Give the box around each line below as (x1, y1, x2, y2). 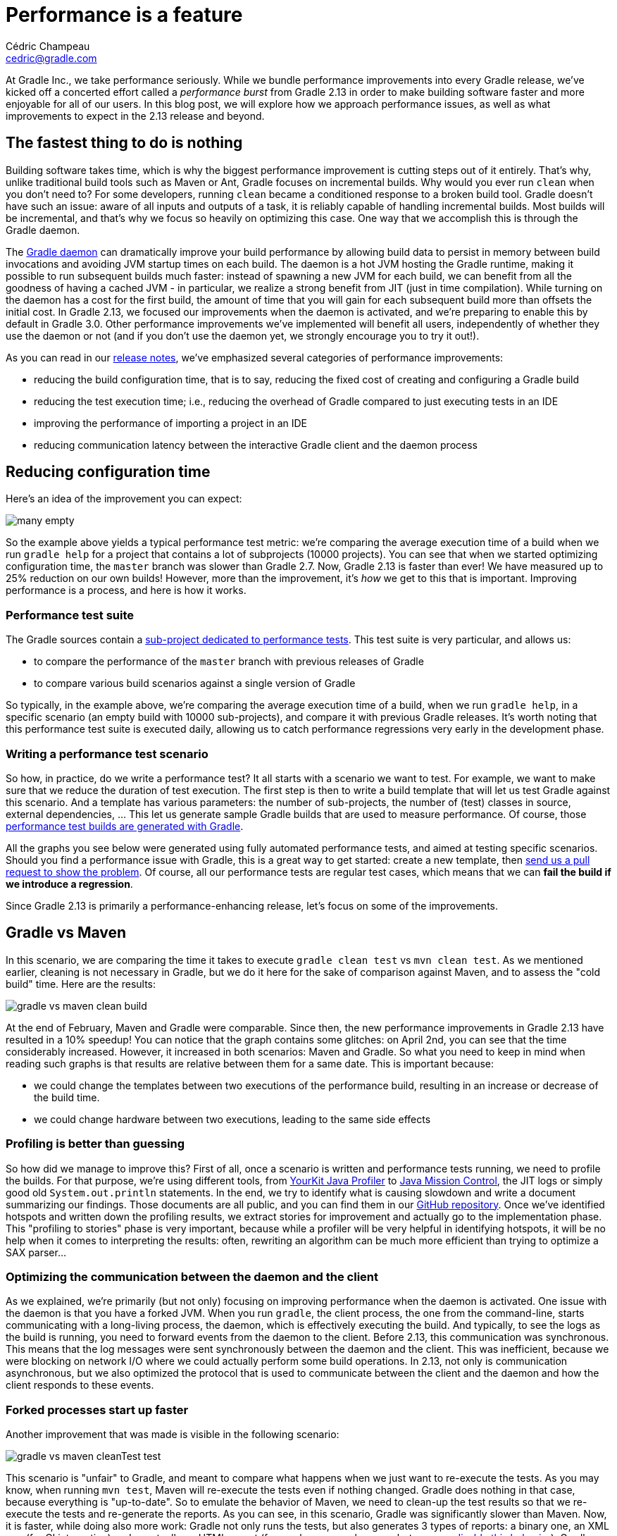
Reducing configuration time (6, 463, 211, 481)
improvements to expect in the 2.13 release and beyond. (6, 109, 265, 122)
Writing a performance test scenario (6, 746, 208, 761)
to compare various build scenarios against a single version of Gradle (34, 677, 356, 690)
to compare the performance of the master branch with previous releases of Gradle (34, 655, 424, 668)
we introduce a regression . (6, 877, 133, 890)
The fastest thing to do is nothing (6, 134, 243, 152)
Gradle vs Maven (6, 924, 127, 942)
